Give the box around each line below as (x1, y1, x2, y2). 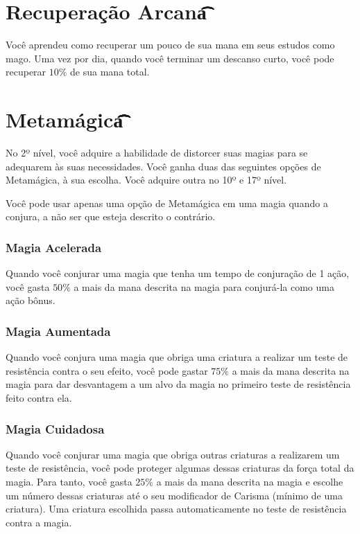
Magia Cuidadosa (6, 420, 105, 437)
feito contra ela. (6, 391, 72, 404)
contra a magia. (6, 515, 72, 529)
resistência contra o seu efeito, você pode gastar (6, 363, 208, 377)
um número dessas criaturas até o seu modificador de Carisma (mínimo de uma (6, 488, 343, 502)
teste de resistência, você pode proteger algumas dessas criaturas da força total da (6, 461, 354, 475)
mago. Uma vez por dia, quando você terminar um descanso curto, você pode (6, 51, 334, 65)
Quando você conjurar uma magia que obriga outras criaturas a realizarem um (6, 447, 340, 461)
